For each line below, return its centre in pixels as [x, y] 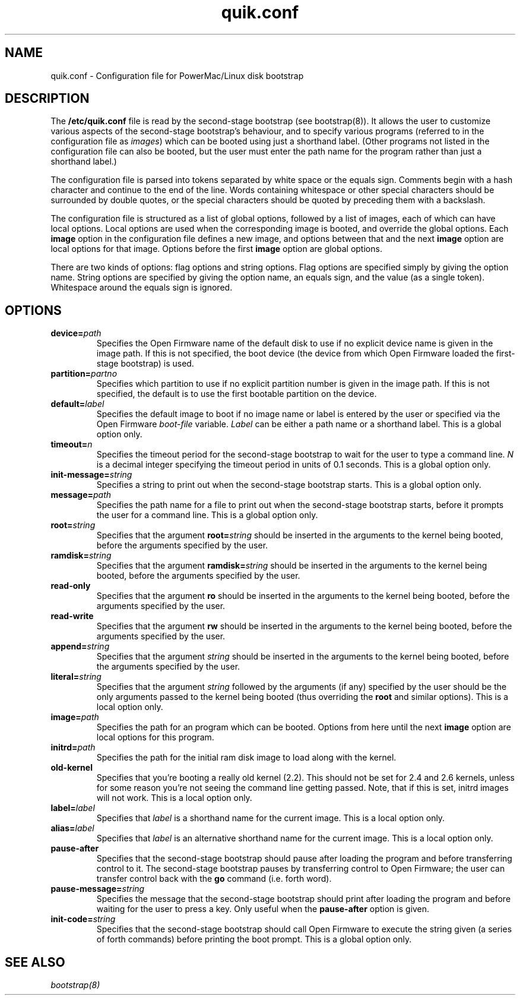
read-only [71, 586]
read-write [72, 616]
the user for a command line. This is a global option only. [207, 515]
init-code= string [83, 919]
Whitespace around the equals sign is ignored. [142, 288]
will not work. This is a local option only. [174, 798]
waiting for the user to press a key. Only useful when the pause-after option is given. [263, 909]
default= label [77, 404]
